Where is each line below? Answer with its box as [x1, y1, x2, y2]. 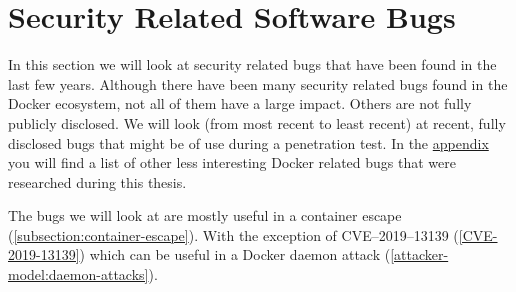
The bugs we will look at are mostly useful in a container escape [8, 205, 402, 226]
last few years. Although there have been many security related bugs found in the [8, 73, 508, 94]
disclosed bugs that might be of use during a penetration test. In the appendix [8, 132, 489, 153]
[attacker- [390, 244, 449, 265]
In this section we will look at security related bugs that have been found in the [8, 54, 497, 75]
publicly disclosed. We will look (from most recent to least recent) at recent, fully [8, 112, 506, 133]
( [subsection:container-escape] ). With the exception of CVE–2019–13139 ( [8, 224, 459, 245]
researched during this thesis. [8, 171, 187, 192]
